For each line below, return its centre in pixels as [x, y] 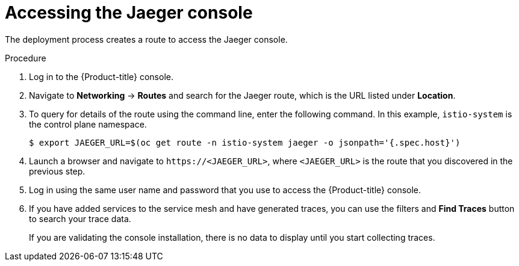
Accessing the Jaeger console [129, 13]
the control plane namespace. [88, 124]
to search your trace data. [80, 218]
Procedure [26, 58]
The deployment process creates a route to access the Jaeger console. [146, 39]
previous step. [57, 171]
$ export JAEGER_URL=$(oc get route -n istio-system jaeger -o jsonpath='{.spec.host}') [245, 142]
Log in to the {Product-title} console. [101, 76]
